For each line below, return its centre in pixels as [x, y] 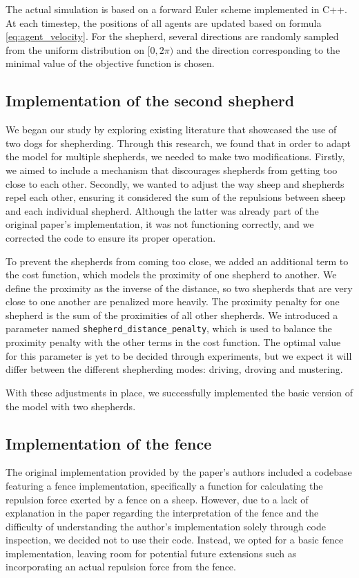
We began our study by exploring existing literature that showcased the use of [171, 129]
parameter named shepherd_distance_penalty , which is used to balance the [169, 328]
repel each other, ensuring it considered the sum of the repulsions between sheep [176, 197]
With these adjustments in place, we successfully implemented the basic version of [179, 392]
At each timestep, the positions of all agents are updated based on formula [164, 22]
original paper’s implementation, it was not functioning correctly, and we [160, 224]
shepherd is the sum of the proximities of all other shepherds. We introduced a [172, 315]
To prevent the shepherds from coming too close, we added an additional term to [177, 261]
